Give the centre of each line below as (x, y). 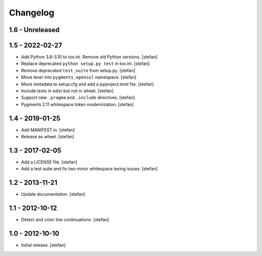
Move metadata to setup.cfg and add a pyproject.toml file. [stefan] (87, 84)
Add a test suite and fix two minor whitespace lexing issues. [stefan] (89, 169)
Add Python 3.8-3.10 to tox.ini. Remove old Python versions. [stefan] (89, 57)
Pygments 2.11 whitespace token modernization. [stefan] (77, 104)
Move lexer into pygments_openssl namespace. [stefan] (79, 77)
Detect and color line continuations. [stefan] (65, 220)
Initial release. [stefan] (43, 245)
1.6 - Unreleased (34, 30)
